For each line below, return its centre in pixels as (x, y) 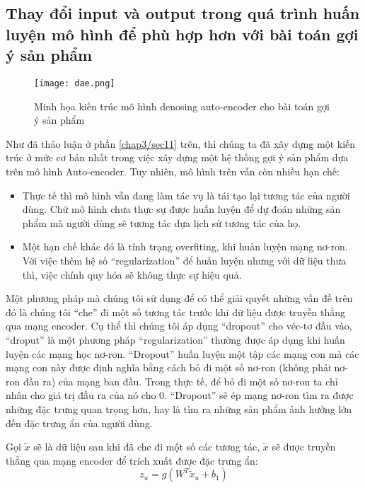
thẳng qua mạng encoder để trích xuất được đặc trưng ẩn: (132, 460)
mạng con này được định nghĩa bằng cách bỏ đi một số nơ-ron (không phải (168, 367)
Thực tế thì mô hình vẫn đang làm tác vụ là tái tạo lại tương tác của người (186, 195)
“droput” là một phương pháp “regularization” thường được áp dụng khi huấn (175, 339)
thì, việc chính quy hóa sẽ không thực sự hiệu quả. (132, 274)
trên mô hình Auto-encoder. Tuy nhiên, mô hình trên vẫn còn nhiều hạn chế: (173, 172)
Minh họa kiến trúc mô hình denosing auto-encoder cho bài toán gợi (182, 106)
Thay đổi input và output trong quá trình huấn (183, 13)
